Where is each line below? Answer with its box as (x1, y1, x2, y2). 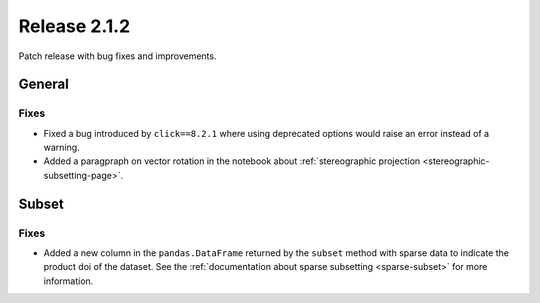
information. (43, 275, 94, 287)
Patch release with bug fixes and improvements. (18, 50, 217, 62)
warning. (43, 141, 80, 154)
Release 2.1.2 (18, 15, 131, 37)
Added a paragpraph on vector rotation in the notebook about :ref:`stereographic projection (43, 155, 421, 167)
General (18, 76, 70, 93)
